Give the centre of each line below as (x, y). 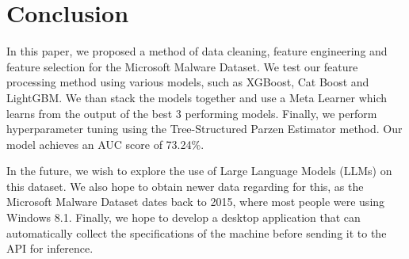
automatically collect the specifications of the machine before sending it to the (197, 232)
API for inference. (50, 248)
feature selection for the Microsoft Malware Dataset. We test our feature (182, 66)
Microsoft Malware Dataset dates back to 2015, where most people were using (196, 202)
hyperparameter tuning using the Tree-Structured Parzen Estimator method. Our (204, 129)
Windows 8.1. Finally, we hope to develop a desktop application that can (183, 217)
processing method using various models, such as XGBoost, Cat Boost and (188, 82)
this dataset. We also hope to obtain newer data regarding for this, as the (185, 186)
